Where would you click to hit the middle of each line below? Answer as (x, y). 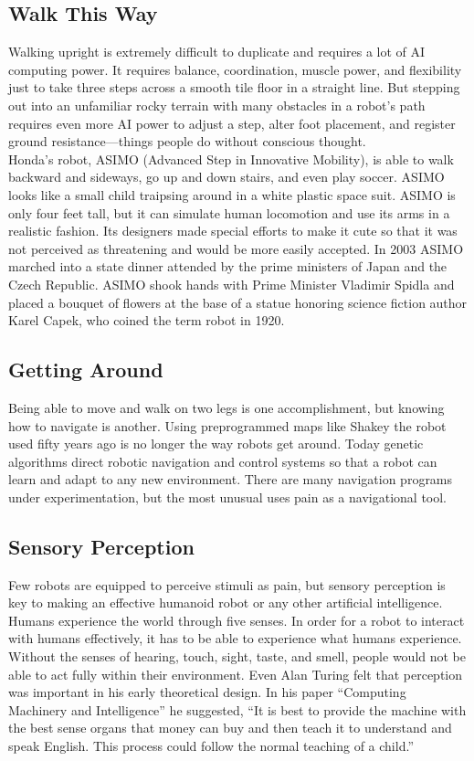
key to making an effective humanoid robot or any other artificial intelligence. (226, 602)
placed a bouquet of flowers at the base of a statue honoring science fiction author (238, 302)
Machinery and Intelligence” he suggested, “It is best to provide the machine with (237, 709)
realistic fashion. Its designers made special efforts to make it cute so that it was (233, 231)
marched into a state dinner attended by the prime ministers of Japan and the (228, 266)
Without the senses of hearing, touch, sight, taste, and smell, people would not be (237, 656)
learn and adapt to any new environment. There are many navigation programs (231, 479)
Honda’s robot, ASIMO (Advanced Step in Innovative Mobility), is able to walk (231, 159)
